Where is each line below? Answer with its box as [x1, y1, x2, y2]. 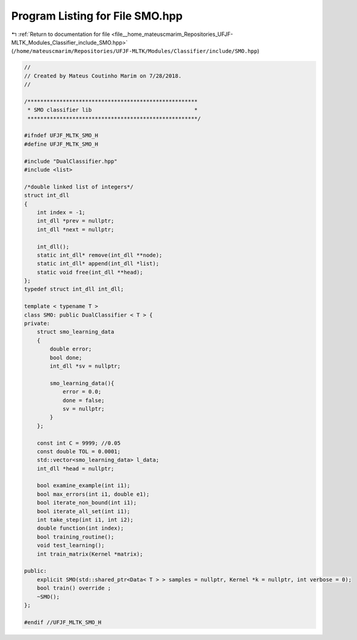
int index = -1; [37, 209, 85, 216]
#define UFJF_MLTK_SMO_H [24, 140, 99, 148]
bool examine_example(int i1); [37, 482, 130, 489]
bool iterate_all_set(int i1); [37, 508, 130, 515]
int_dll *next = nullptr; [37, 226, 115, 233]
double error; [49, 345, 92, 353]
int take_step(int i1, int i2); [37, 516, 134, 523]
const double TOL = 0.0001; [37, 448, 121, 455]
